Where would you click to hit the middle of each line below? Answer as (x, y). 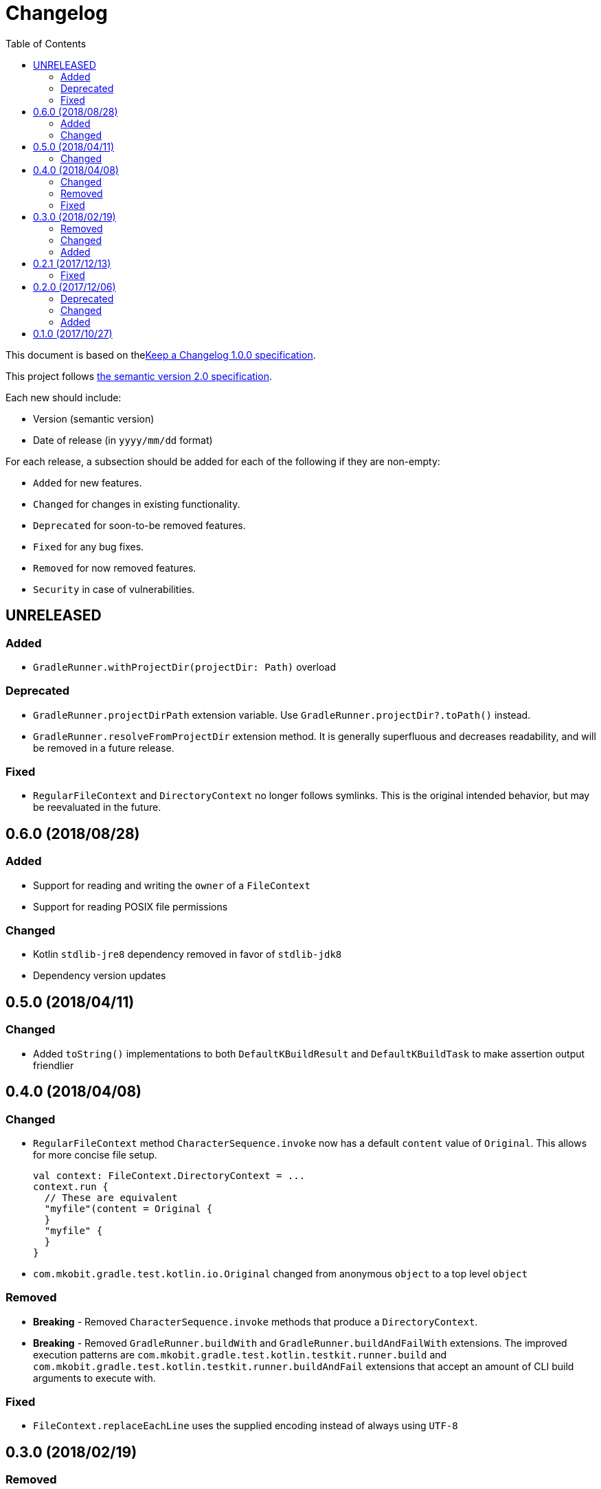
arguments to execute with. (94, 1378)
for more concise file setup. (95, 1154)
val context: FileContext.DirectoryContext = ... (169, 1175)
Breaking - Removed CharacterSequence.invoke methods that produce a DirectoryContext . (256, 1321)
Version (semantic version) (94, 418)
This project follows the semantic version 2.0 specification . (139, 376)
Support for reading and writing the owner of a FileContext (172, 885)
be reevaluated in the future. (97, 807)
